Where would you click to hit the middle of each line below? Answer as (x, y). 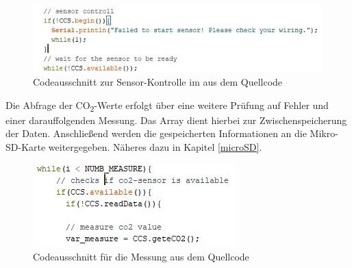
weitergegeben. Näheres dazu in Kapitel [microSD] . (155, 146)
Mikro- (324, 133)
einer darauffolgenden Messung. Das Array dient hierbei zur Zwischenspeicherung (176, 120)
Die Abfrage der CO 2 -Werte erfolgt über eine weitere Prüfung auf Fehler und (167, 106)
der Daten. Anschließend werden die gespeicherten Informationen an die (156, 133)
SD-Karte (26, 146)
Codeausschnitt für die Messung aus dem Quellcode (141, 257)
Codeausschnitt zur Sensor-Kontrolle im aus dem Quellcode (158, 81)
